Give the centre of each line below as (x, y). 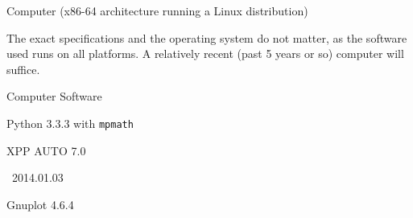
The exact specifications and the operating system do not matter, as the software (207, 37)
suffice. (23, 69)
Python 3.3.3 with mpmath (70, 123)
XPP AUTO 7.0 (46, 150)
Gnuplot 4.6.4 (40, 204)
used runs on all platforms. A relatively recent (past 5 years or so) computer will (205, 53)
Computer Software (54, 96)
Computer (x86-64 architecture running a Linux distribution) (157, 10)
